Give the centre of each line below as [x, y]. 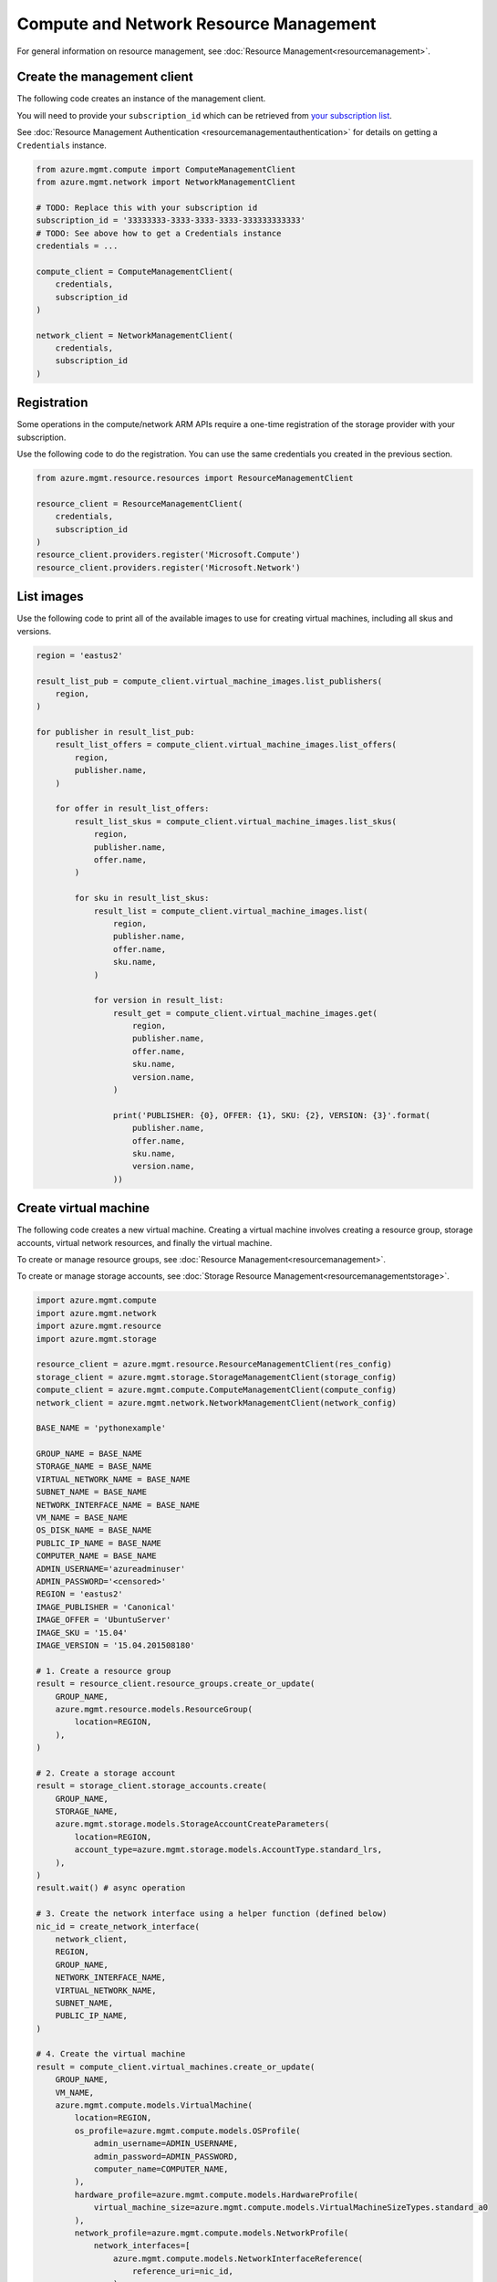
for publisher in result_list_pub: [115, 732]
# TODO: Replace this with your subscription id [147, 207]
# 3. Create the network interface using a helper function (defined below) [212, 1914]
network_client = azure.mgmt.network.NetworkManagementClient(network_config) [216, 1403]
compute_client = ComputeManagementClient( [135, 271]
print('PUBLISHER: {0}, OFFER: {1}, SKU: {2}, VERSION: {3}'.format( [271, 1115]
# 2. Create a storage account [106, 1773]
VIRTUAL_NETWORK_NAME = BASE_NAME [113, 1479]
